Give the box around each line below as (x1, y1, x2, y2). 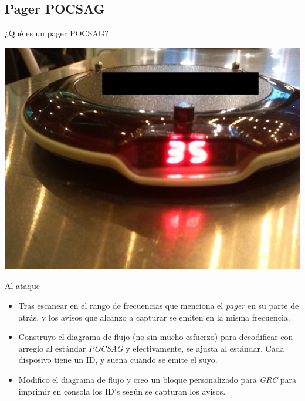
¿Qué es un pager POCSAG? (5, 27, 109, 39)
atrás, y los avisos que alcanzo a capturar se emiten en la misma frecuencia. (18, 311, 290, 323)
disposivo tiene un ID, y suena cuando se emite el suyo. (18, 353, 218, 366)
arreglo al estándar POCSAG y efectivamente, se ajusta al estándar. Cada (18, 342, 284, 354)
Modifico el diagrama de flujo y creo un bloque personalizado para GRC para (18, 373, 296, 385)
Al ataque (5, 279, 40, 292)
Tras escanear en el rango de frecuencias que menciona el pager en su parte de (18, 299, 299, 311)
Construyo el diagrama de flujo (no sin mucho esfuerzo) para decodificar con (18, 331, 293, 343)
